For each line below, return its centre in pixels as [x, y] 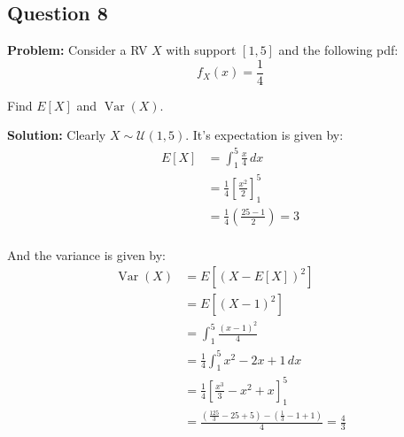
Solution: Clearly [57, 135]
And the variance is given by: [87, 254]
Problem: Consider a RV [78, 50]
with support [201, 50]
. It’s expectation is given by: [264, 135]
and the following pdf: [338, 50]
